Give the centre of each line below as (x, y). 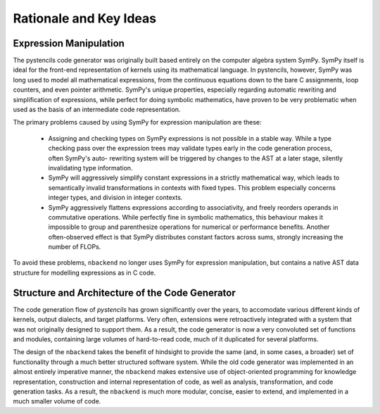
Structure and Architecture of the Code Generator (124, 293)
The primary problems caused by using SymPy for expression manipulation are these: (137, 123)
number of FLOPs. (75, 247)
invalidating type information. (90, 168)
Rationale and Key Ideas (85, 18)
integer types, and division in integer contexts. (115, 198)
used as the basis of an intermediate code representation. (97, 110)
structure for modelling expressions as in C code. (84, 272)
